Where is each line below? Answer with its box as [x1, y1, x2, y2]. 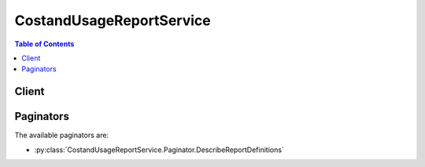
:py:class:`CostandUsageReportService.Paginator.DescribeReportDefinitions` [34, 145, 285, 154]
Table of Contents [14, 39, 75, 49]
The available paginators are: [14, 130, 109, 140]
